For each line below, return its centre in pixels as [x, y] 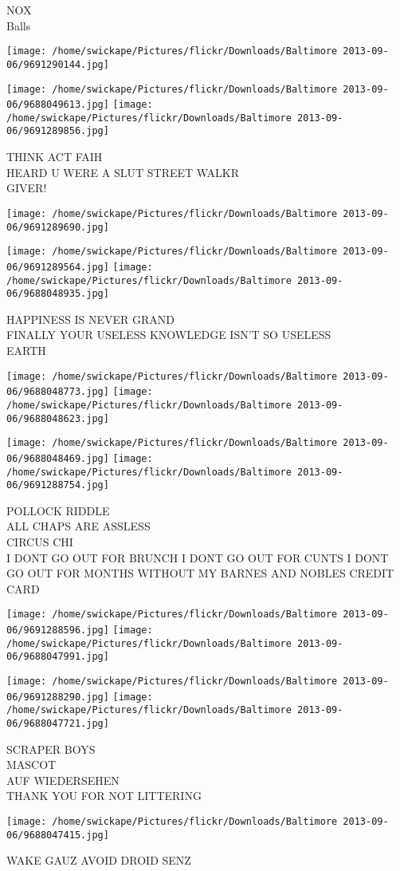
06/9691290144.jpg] [58, 64]
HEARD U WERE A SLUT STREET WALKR [123, 172]
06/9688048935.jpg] [58, 294]
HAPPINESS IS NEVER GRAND [90, 319]
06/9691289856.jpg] [58, 131]
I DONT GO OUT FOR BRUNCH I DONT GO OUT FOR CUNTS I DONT [198, 557]
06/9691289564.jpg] [58, 267]
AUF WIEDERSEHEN [63, 780]
